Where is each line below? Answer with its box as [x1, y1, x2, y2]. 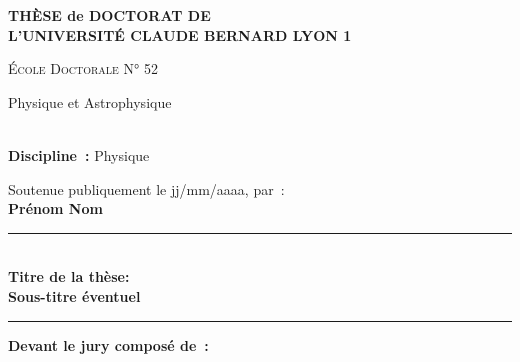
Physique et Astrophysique [8, 91, 172, 112]
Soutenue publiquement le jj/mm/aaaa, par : [8, 178, 285, 199]
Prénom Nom [8, 198, 103, 219]
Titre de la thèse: [8, 266, 130, 287]
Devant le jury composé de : [8, 334, 209, 355]
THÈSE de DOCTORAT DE [8, 5, 211, 25]
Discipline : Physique [8, 144, 150, 165]
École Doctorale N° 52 [8, 58, 158, 79]
